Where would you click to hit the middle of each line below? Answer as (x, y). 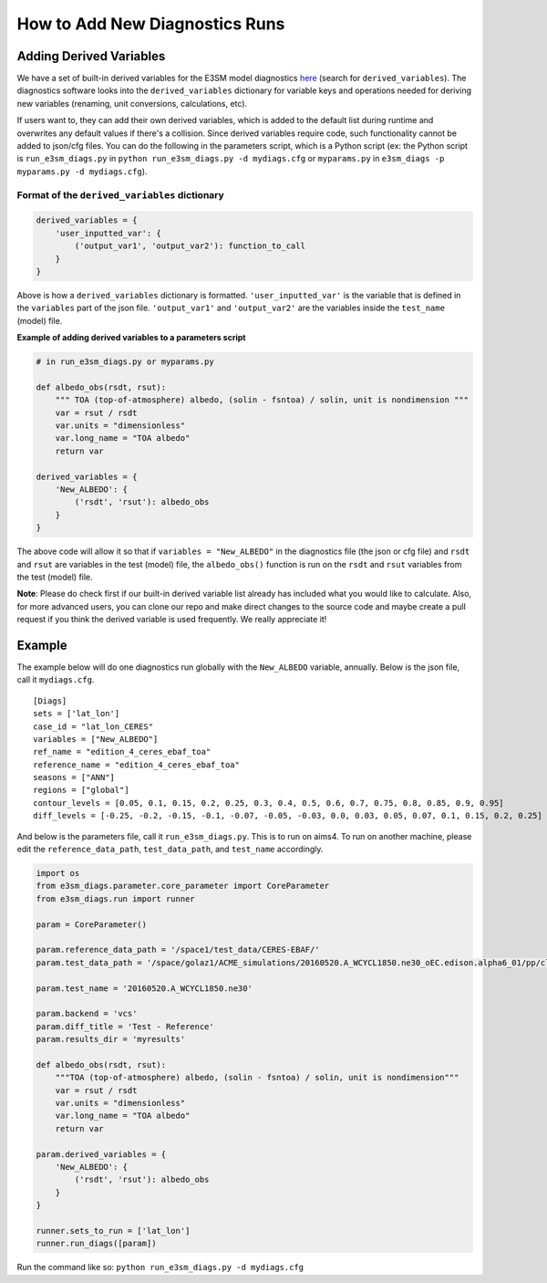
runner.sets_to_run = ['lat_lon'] (113, 1231)
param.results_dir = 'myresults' (111, 1039)
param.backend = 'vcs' (87, 1014)
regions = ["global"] (81, 790)
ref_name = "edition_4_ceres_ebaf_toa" (122, 752)
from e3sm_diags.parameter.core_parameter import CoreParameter (183, 886)
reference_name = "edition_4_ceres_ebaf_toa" (137, 765)
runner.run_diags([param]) (96, 1244)
